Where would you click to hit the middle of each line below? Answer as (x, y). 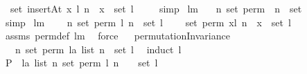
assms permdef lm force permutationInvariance (117, 36)
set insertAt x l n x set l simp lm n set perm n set (156, 8)
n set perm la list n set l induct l (98, 49)
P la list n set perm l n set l (81, 63)
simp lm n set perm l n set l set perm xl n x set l (148, 22)
